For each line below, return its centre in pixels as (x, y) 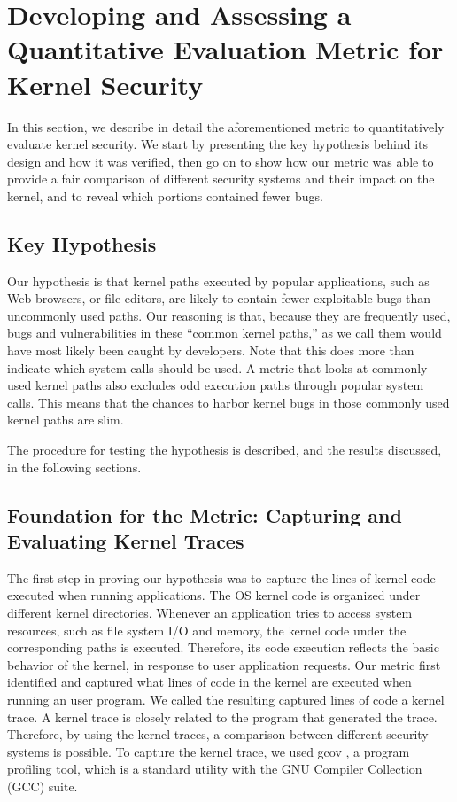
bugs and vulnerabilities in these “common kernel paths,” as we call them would (225, 333)
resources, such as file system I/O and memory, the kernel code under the (207, 630)
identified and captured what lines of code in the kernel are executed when (209, 682)
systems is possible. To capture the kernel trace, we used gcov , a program (209, 751)
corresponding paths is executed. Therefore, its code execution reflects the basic (223, 647)
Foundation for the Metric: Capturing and (205, 514)
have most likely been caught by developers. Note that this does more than (211, 350)
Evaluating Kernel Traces (126, 540)
